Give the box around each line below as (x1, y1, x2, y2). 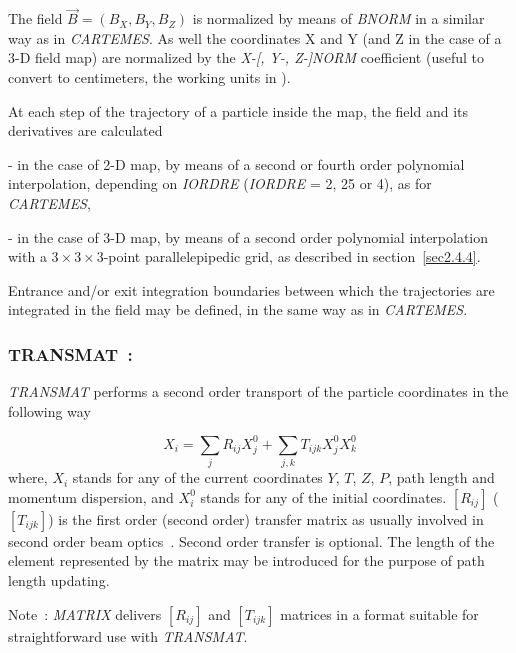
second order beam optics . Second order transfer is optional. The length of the (8, 530, 495, 551)
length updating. (8, 569, 110, 590)
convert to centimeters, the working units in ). (8, 67, 291, 87)
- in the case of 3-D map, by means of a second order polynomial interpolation (8, 226, 489, 247)
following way (8, 400, 91, 421)
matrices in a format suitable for (280, 603, 479, 624)
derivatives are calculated (8, 120, 163, 141)
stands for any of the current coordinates (72, 467, 323, 488)
